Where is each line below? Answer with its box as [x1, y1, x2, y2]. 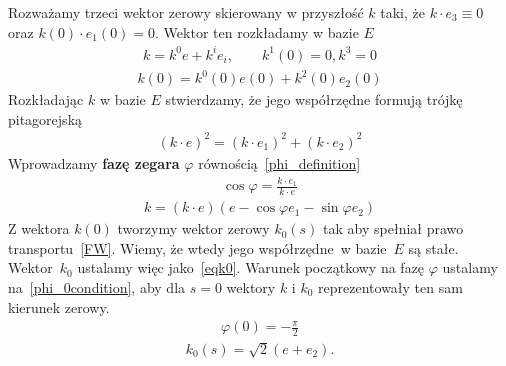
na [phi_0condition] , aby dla [8, 276, 186, 297]
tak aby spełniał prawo [323, 218, 464, 239]
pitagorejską [8, 108, 83, 129]
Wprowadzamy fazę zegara [8, 152, 180, 173]
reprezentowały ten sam [318, 276, 463, 297]
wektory [226, 276, 276, 297]
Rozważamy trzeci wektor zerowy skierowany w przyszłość [8, 2, 364, 22]
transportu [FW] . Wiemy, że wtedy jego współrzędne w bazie [8, 237, 387, 258]
